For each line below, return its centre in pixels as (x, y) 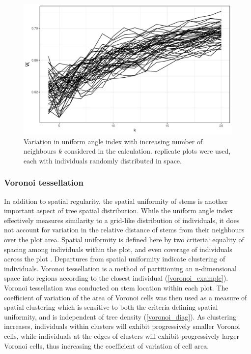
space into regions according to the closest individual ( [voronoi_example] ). (116, 278)
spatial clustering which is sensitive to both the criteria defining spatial (111, 307)
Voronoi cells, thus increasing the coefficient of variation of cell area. (107, 345)
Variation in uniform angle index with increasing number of (113, 141)
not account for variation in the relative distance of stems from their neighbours (124, 230)
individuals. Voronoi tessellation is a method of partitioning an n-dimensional (120, 268)
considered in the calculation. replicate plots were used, (147, 151)
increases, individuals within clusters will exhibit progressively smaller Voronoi (122, 326)
